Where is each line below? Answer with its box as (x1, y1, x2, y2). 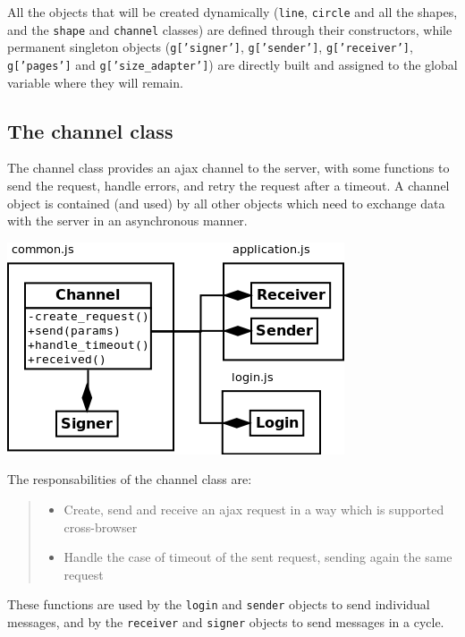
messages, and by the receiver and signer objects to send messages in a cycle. (7, 613, 444, 632)
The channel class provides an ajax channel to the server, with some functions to (7, 158, 450, 177)
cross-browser (63, 517, 138, 536)
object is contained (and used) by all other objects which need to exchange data (7, 193, 445, 212)
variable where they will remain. (7, 72, 183, 91)
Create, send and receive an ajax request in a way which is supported (63, 499, 444, 518)
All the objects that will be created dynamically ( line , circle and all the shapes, (7, 3, 458, 21)
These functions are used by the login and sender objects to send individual (7, 595, 430, 614)
